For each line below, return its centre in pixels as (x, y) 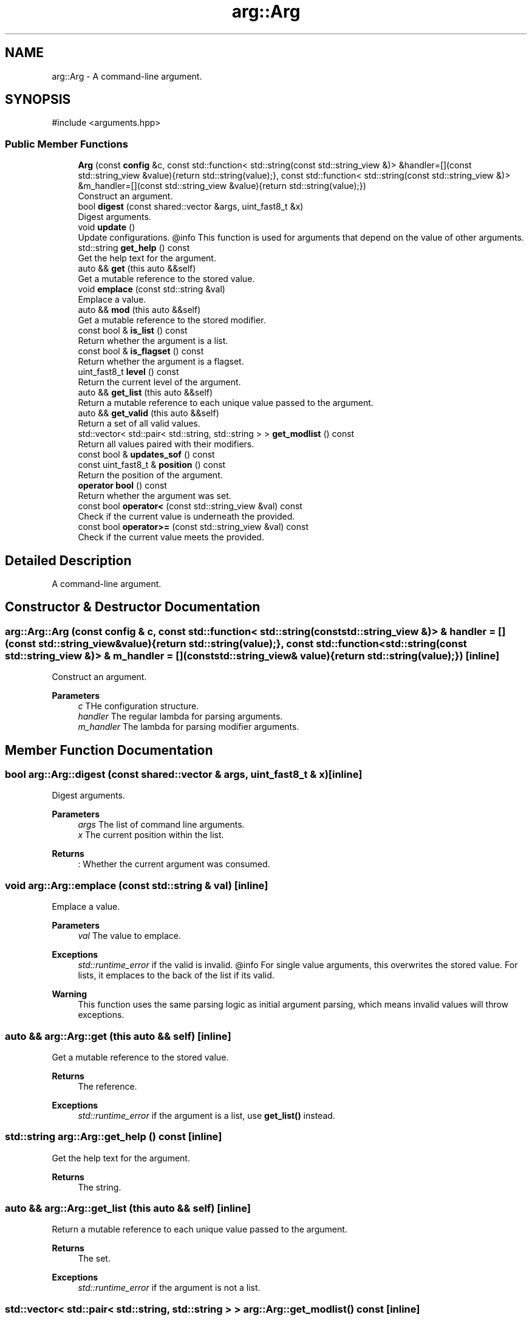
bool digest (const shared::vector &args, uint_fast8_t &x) (191, 207)
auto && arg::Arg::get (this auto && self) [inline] (118, 1036)
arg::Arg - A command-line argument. (127, 76)
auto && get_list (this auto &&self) (145, 393)
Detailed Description (68, 560)
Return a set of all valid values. (139, 424)
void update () (107, 227)
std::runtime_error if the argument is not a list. (169, 1288)
